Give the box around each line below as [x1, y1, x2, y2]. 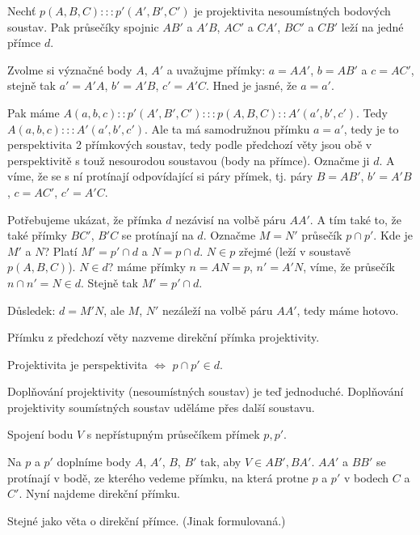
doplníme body [57, 453, 132, 470]
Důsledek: [7, 301, 56, 318]
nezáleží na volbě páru [162, 301, 273, 318]
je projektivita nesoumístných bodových [194, 2, 391, 19]
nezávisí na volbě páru [175, 210, 286, 227]
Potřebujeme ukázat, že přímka [7, 210, 162, 227]
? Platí [44, 242, 78, 259]
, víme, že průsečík [303, 258, 395, 275]
